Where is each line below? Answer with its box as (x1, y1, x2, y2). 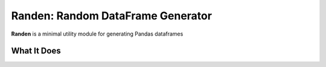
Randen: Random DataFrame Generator (11, 9, 213, 22)
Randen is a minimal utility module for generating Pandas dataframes (11, 30, 184, 37)
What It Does (11, 46, 61, 56)
